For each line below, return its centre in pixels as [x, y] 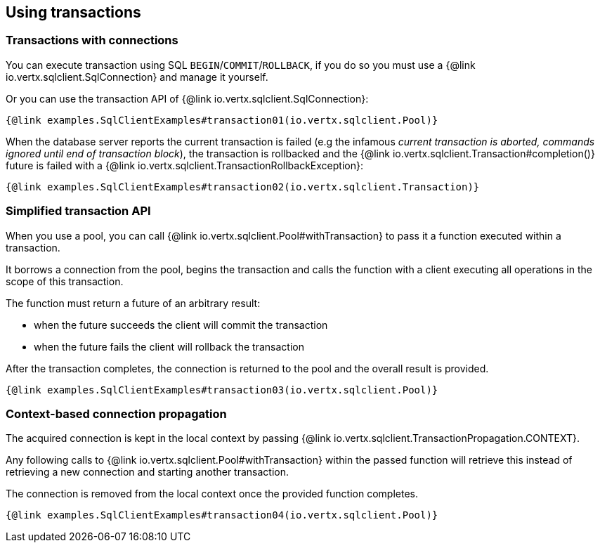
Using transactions [73, 12]
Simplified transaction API [78, 211]
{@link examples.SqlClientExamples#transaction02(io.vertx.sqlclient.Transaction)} [243, 187]
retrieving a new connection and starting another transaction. [148, 472]
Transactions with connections [92, 40]
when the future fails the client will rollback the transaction [169, 346]
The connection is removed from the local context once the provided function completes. [212, 494]
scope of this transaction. [65, 281]
